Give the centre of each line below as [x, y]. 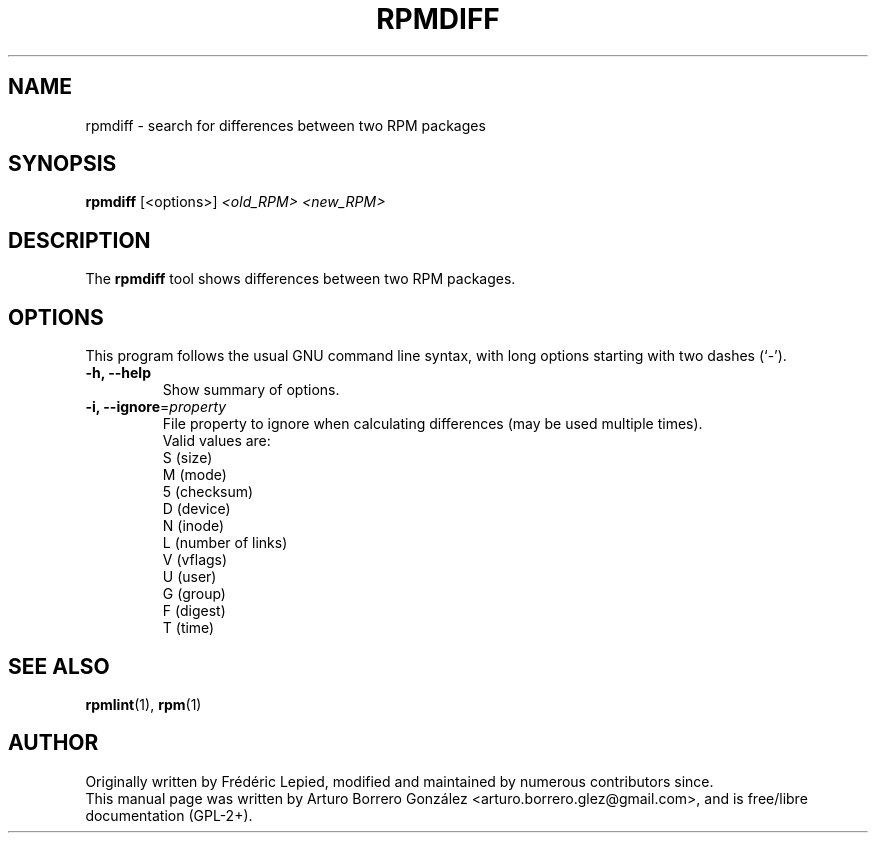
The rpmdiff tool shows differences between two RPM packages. [300, 279]
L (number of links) [225, 543]
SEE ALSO [59, 666]
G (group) [194, 594]
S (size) [187, 458]
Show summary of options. [251, 390]
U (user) [189, 577]
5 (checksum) [208, 492]
